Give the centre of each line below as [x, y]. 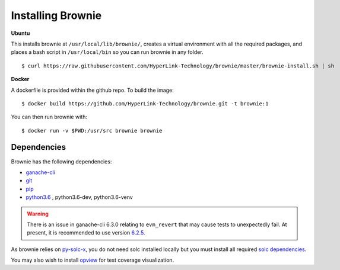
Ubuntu [20, 33]
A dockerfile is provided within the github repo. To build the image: [93, 90]
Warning [38, 214]
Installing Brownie [56, 15]
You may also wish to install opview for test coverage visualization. [93, 260]
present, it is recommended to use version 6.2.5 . [86, 233]
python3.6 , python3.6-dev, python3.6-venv [79, 197]
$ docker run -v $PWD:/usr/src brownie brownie [92, 131]
